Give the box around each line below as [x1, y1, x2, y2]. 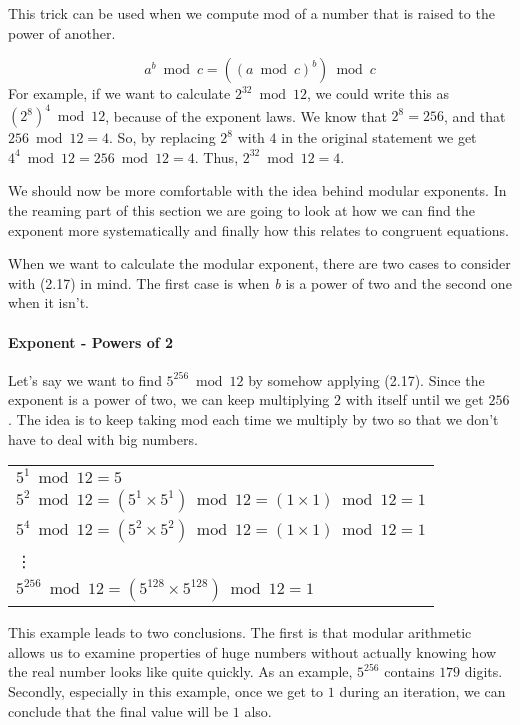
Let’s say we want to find [8, 369, 162, 390]
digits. [464, 661, 503, 682]
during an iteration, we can [339, 680, 506, 701]
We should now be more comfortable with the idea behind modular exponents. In [8, 180, 507, 201]
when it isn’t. [8, 292, 89, 313]
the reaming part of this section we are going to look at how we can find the [8, 200, 475, 221]
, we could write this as [306, 83, 450, 104]
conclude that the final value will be [8, 700, 229, 721]
